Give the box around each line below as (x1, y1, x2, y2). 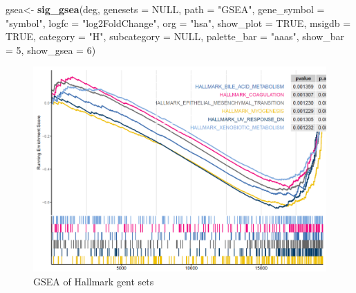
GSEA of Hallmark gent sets (33, 274, 154, 288)
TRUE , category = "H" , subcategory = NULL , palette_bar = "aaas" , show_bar (6, 29, 345, 44)
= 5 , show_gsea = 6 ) (6, 42, 96, 57)
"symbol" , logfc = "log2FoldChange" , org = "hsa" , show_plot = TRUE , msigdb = (6, 15, 351, 30)
